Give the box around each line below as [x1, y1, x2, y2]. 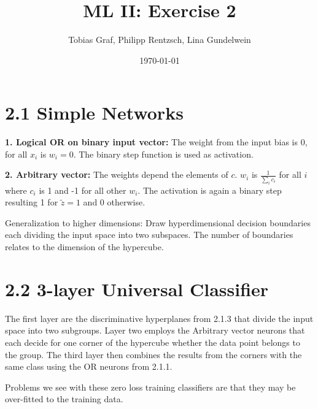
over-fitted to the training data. [5, 392, 123, 405]
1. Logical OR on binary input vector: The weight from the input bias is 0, [5, 136, 308, 148]
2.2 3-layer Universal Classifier [5, 276, 269, 301]
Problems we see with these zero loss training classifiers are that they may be [5, 380, 296, 393]
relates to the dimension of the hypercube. [5, 240, 164, 253]
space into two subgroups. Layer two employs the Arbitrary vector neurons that [5, 324, 305, 337]
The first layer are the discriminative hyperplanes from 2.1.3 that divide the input [5, 312, 314, 324]
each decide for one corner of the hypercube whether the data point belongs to [5, 335, 300, 348]
